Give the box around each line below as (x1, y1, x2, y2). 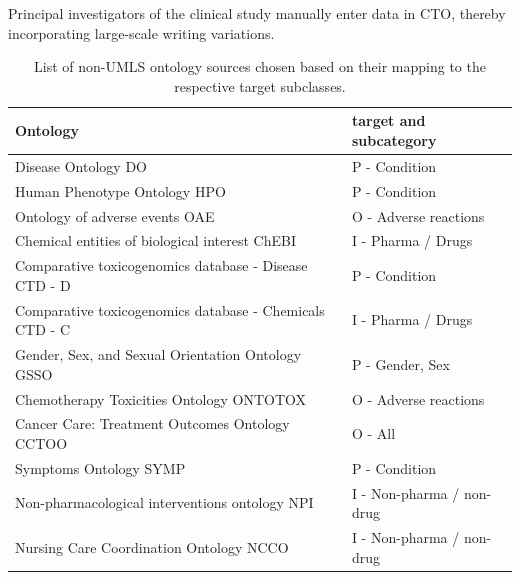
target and (351, 110, 426, 131)
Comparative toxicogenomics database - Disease (15, 255, 308, 276)
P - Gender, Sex (351, 353, 450, 374)
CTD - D (15, 274, 71, 295)
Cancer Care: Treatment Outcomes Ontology (15, 413, 290, 434)
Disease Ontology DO (15, 155, 147, 176)
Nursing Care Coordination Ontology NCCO (15, 536, 289, 557)
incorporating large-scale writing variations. (8, 22, 275, 43)
